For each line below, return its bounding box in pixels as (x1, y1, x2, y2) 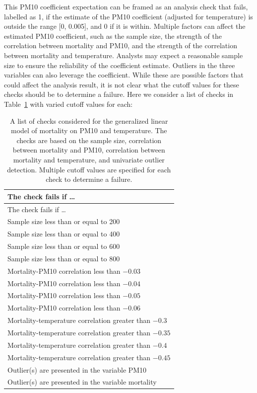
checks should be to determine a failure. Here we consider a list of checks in (4, 89, 234, 99)
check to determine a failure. (46, 174, 132, 184)
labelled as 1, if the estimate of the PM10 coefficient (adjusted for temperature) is (4, 11, 253, 21)
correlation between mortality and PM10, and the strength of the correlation (4, 40, 237, 51)
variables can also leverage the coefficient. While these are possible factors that (4, 70, 244, 80)
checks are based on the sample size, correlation (16, 135, 162, 145)
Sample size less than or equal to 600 (7, 241, 120, 251)
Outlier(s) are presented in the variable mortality (7, 377, 157, 387)
